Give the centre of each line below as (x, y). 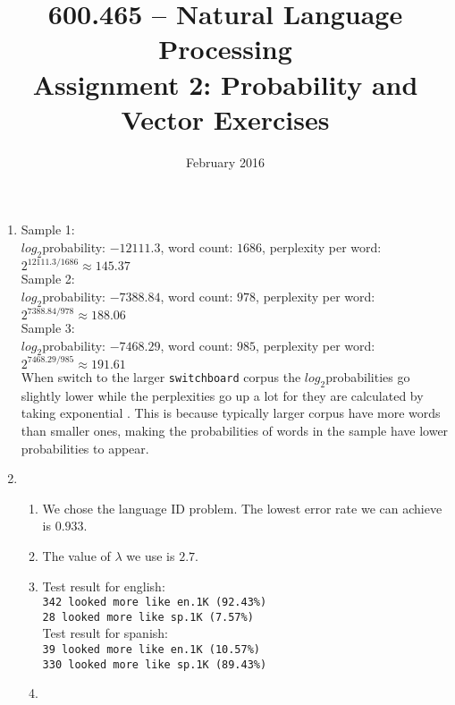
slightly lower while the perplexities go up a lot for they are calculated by (222, 395)
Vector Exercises (225, 119)
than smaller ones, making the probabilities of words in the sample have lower (235, 430)
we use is (151, 555)
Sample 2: (48, 279)
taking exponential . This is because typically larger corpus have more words (231, 413)
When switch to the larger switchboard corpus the (161, 376)
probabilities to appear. (85, 448)
